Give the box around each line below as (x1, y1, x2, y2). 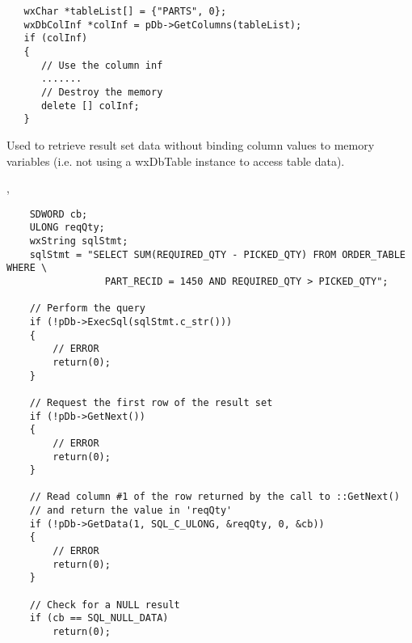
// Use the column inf (40, 59, 163, 71)
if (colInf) (23, 32, 88, 44)
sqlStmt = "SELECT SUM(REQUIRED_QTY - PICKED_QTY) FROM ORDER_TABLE (29, 248, 406, 260)
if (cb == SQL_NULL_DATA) (29, 612, 169, 624)
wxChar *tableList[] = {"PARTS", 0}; (23, 6, 227, 17)
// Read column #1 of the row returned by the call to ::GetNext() (29, 491, 400, 503)
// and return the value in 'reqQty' (29, 505, 233, 517)
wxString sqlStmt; (29, 235, 128, 247)
